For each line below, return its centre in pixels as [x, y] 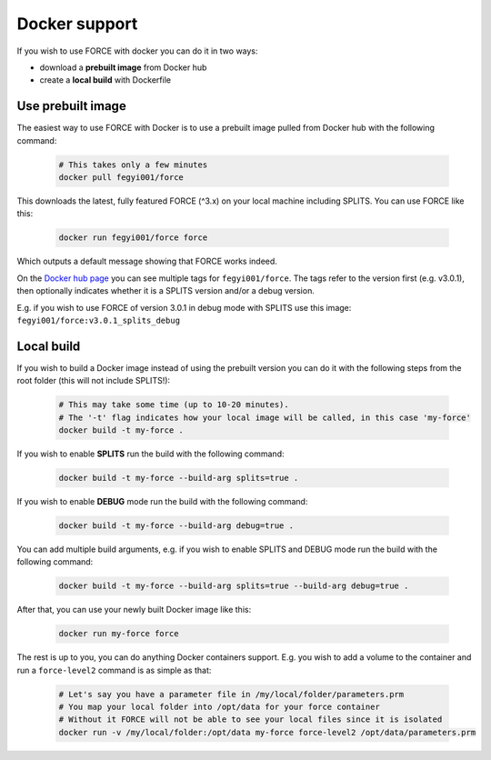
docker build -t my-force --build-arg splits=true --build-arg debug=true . [234, 586]
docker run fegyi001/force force [133, 238]
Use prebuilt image [71, 106]
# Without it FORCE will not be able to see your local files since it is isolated [251, 720]
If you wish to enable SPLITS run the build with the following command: [150, 454]
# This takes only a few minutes [133, 165]
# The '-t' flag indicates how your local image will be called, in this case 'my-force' [265, 417]
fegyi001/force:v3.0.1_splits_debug [99, 320]
